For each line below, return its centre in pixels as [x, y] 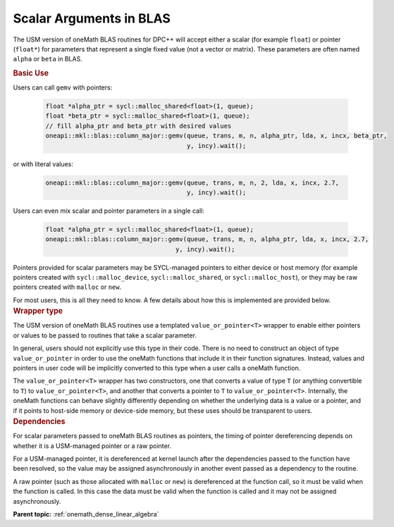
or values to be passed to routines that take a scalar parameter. [105, 335]
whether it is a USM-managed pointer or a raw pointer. [92, 446]
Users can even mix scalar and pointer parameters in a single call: [109, 211]
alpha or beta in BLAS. [48, 59]
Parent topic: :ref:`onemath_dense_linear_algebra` [86, 514]
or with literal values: [43, 164]
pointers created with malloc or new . [67, 287]
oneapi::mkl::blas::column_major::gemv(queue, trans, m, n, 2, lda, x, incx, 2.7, [192, 182]
